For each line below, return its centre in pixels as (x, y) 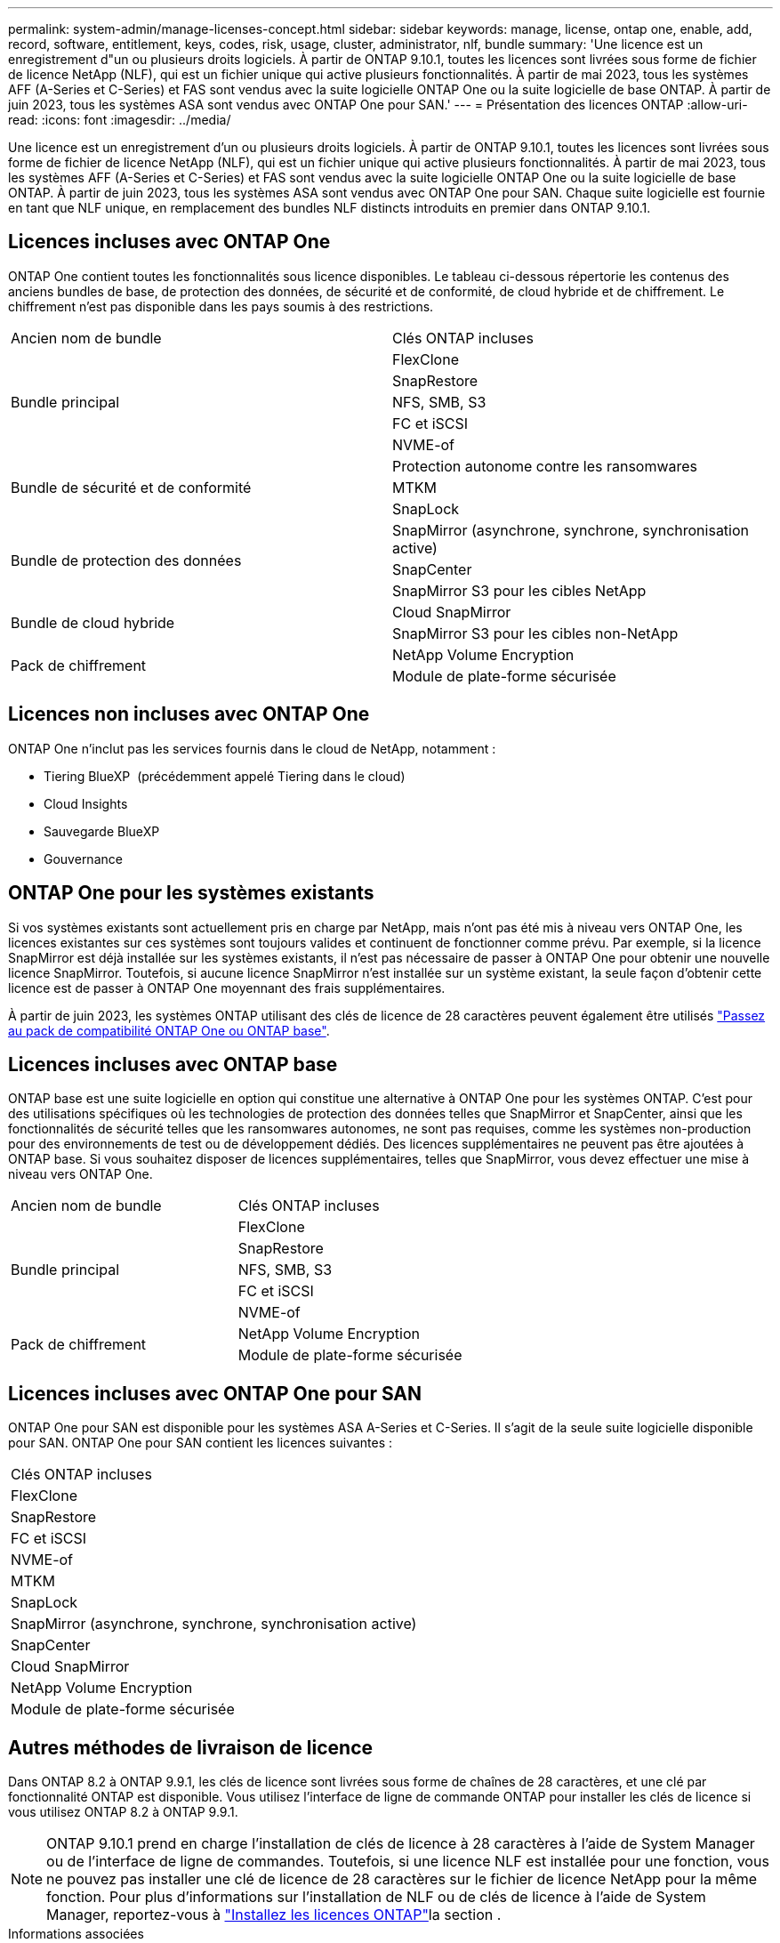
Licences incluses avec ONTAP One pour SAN (215, 1393)
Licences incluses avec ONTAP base (173, 1064)
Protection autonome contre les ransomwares (545, 466)
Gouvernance (83, 859)
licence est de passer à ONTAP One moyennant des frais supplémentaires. (227, 988)
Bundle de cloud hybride (93, 622)
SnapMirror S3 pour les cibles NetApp (519, 590)
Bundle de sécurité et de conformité (131, 487)
